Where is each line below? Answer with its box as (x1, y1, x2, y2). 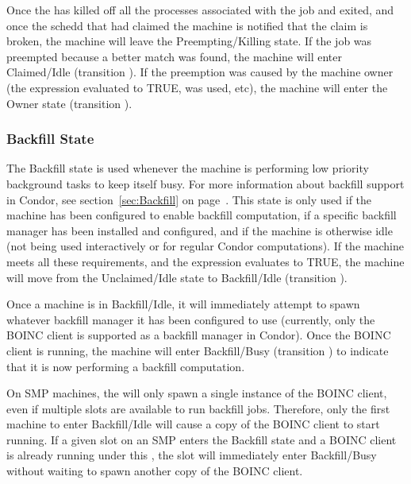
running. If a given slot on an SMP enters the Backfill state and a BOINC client (6, 431, 397, 447)
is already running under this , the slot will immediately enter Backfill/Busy (6, 447, 377, 463)
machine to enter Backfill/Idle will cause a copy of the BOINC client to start (6, 416, 380, 432)
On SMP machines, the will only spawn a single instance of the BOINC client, (6, 385, 387, 401)
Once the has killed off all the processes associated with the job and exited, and (6, 2, 394, 17)
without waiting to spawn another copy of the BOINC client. (6, 463, 303, 479)
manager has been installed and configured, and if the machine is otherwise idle (6, 222, 393, 238)
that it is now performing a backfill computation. (6, 358, 245, 374)
